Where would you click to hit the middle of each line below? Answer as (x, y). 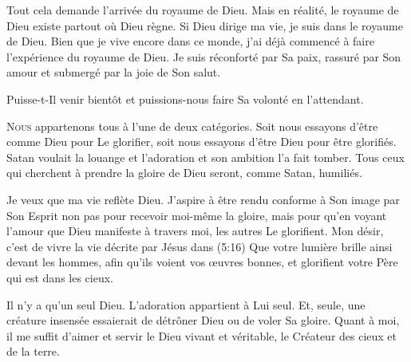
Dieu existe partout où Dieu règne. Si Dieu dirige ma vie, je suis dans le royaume (205, 25)
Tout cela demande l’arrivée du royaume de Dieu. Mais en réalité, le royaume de (203, 10)
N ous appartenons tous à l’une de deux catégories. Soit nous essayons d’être (192, 126)
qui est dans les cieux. (60, 277)
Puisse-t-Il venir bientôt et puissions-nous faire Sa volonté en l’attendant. (185, 98)
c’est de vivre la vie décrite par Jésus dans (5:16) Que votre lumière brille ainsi (200, 246)
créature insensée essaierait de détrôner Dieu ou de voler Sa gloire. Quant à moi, (203, 320)
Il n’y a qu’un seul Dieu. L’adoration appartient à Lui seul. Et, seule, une (186, 304)
